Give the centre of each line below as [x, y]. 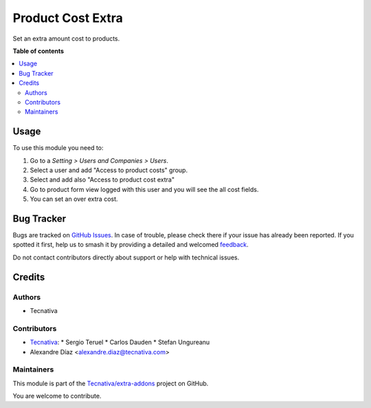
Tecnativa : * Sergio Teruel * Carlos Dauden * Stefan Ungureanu [120, 342]
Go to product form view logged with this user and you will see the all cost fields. [144, 189]
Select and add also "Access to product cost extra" [102, 180]
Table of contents [38, 51]
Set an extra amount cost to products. [66, 39]
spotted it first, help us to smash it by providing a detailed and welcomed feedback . [131, 245]
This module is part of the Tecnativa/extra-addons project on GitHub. [111, 383]
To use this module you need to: [58, 148]
